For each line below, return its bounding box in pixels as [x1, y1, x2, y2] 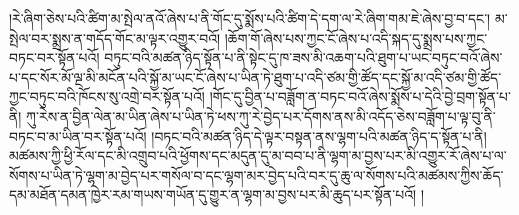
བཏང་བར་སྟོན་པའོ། [9, 47, 100, 68]
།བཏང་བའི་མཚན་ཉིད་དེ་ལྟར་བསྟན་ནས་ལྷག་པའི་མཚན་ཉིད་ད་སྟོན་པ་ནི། [151, 125, 487, 146]
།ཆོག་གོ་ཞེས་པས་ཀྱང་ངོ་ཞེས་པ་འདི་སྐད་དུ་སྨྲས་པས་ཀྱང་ [224, 27, 488, 48]
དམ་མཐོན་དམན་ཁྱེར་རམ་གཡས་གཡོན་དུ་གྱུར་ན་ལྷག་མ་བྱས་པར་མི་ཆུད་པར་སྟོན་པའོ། [9, 184, 417, 205]
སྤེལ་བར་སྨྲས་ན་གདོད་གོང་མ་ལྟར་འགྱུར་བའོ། [9, 27, 221, 48]
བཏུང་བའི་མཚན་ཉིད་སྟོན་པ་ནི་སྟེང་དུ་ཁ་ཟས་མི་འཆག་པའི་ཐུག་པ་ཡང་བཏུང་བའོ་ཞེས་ [104, 47, 503, 68]
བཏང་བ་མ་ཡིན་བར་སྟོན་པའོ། [9, 125, 147, 146]
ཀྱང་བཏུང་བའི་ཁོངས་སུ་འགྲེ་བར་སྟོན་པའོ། [9, 86, 205, 107]
